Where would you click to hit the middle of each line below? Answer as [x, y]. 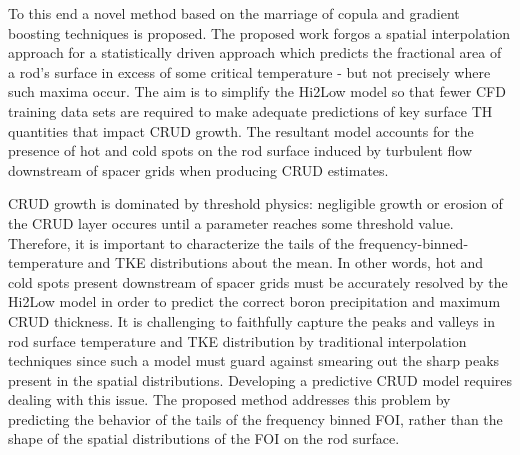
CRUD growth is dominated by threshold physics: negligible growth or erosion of [255, 203]
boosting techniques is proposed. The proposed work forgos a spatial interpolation [259, 32]
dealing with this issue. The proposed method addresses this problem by [229, 399]
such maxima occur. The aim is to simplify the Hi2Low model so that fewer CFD [257, 91]
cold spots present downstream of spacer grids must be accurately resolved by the [258, 281]
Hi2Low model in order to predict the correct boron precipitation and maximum [254, 301]
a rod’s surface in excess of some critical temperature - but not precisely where [249, 71]
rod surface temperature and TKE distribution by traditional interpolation [237, 340]
